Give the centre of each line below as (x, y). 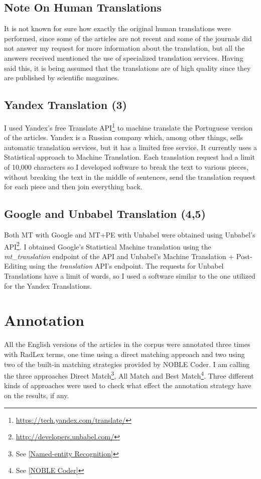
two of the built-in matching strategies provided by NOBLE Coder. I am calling (127, 364)
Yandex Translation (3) (66, 105)
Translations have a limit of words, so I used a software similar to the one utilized (130, 276)
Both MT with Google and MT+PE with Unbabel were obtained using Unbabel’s (130, 234)
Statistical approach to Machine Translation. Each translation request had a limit (130, 157)
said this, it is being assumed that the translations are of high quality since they (127, 68)
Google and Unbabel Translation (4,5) (105, 214)
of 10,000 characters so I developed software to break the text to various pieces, (126, 167)
